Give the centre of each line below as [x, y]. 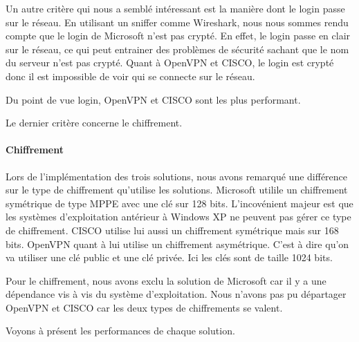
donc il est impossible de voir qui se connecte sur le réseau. [130, 76]
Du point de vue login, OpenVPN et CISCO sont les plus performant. [153, 99]
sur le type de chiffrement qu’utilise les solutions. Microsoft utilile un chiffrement [177, 190]
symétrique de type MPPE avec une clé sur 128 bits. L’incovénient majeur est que [179, 203]
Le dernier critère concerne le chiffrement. [94, 123]
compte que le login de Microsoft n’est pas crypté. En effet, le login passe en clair [178, 36]
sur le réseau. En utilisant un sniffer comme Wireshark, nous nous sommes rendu [177, 22]
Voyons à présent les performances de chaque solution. [120, 331]
